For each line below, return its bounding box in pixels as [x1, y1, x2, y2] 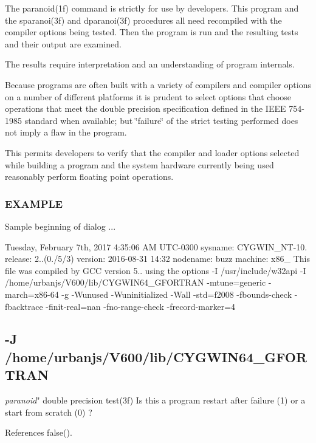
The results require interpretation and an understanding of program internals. [5, 58, 295, 70]
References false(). [5, 426, 72, 439]
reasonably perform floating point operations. [5, 170, 174, 183]
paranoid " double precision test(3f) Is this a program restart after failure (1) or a [5, 394, 306, 407]
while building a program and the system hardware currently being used [5, 158, 274, 171]
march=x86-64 [5, 287, 59, 300]
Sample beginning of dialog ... [5, 219, 116, 232]
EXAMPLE [5, 196, 63, 211]
